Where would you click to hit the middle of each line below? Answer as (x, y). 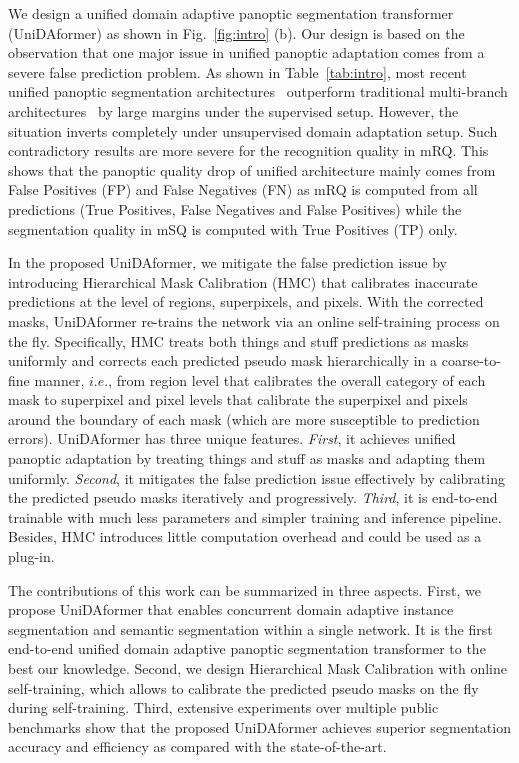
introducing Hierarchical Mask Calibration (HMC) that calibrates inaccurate (243, 281)
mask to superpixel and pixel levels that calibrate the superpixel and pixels (238, 399)
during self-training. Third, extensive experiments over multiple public (223, 707)
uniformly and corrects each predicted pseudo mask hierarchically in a (223, 360)
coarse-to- (471, 360)
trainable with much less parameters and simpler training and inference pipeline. (255, 516)
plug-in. (31, 556)
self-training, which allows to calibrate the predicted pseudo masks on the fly (243, 687)
